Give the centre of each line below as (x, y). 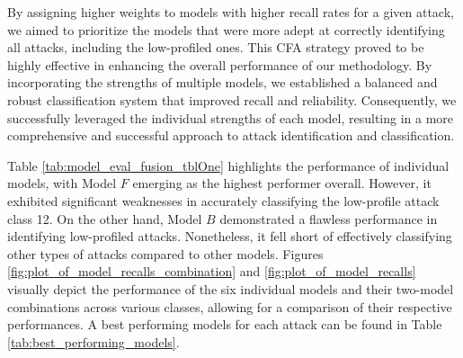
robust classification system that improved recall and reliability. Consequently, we (232, 99)
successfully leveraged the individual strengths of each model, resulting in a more (231, 117)
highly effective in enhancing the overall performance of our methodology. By (220, 64)
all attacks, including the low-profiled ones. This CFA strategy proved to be (216, 47)
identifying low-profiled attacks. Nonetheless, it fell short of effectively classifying (230, 236)
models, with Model (62, 183)
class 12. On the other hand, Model (105, 218)
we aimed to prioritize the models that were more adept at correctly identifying (226, 29)
